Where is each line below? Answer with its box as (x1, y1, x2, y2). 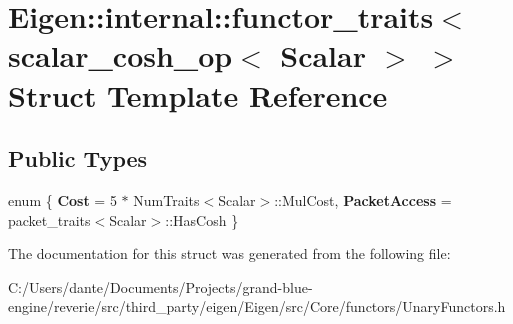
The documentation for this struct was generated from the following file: (8, 243, 451, 264)
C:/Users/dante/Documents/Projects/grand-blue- (8, 276, 313, 297)
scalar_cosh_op (8, 35, 233, 76)
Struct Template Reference (8, 74, 388, 115)
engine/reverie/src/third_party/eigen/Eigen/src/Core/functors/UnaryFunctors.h (8, 296, 506, 317)
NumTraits (133, 189, 200, 210)
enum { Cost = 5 (8, 189, 117, 210)
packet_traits (8, 209, 91, 230)
